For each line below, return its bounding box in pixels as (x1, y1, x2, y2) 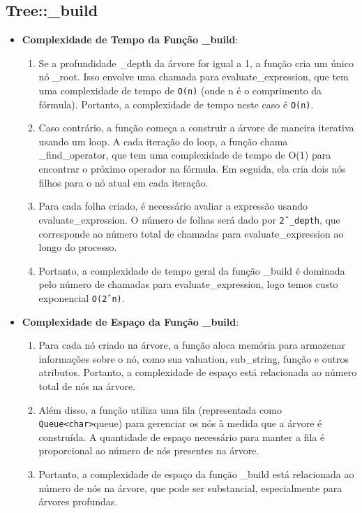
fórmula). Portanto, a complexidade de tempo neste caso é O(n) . (38, 96, 314, 111)
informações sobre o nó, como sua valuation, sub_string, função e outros (38, 351, 349, 366)
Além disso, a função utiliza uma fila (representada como (38, 402, 282, 417)
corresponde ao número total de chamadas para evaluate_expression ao (38, 226, 344, 240)
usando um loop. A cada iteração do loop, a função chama (38, 133, 288, 148)
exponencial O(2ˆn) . (38, 290, 125, 305)
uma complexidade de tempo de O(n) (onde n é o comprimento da (38, 82, 322, 97)
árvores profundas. (38, 494, 118, 509)
